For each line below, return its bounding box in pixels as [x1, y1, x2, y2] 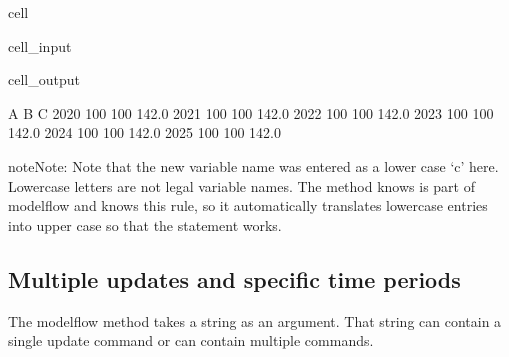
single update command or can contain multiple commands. [8, 330, 374, 351]
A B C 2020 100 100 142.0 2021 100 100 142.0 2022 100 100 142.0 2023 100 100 [8, 102, 494, 123]
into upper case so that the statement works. [8, 214, 282, 235]
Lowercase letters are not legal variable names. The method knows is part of [8, 175, 475, 196]
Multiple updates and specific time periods [8, 263, 461, 294]
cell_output [8, 69, 80, 90]
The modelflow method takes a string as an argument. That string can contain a [8, 310, 502, 331]
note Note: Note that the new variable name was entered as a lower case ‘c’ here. [8, 155, 499, 176]
